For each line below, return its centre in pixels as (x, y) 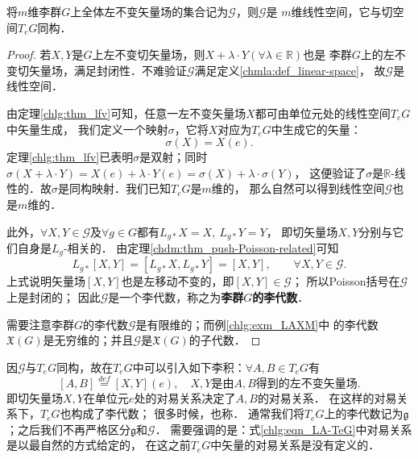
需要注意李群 (40, 324)
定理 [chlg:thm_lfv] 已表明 (70, 157)
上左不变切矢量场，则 (149, 54)
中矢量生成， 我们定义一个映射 (87, 129)
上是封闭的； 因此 (54, 297)
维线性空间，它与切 (342, 11)
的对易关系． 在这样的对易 (327, 397)
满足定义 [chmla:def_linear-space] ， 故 (290, 70)
